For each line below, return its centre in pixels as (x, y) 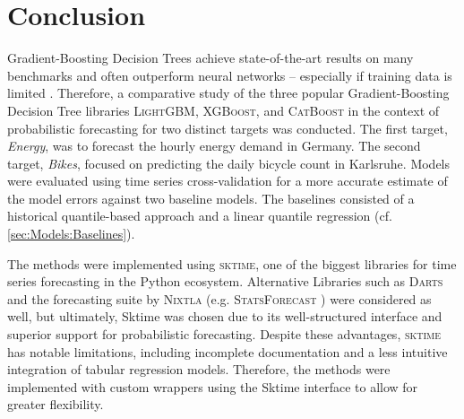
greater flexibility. (56, 404)
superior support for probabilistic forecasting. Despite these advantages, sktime (224, 334)
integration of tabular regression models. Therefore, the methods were (199, 369)
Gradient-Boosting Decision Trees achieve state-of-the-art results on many (211, 58)
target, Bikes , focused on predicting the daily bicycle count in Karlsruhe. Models (229, 163)
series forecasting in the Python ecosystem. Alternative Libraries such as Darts (225, 281)
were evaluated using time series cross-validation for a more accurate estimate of (228, 181)
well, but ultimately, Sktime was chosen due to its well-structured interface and (225, 316)
